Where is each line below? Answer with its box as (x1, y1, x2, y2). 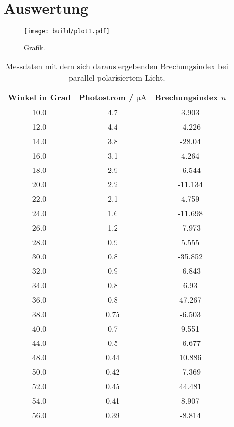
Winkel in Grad (8, 91, 71, 103)
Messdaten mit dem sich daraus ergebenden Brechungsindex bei (5, 60, 228, 72)
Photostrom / (78, 91, 134, 103)
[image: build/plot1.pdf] (24, 28, 110, 35)
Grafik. (24, 42, 45, 52)
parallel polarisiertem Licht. (68, 72, 165, 84)
